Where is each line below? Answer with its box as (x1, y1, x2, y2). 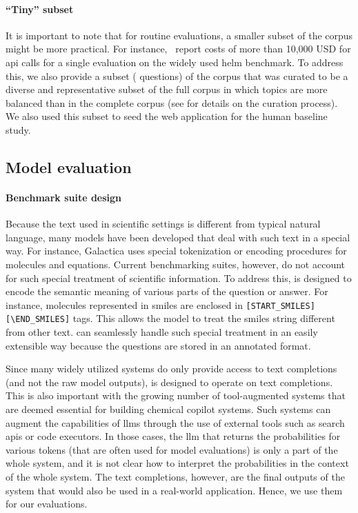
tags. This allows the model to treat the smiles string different (72, 311, 335, 325)
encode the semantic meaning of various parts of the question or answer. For (6, 284, 328, 299)
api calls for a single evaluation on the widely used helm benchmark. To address (6, 54, 344, 69)
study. (6, 122, 31, 137)
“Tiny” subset (6, 1, 74, 16)
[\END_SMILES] (6, 314, 70, 325)
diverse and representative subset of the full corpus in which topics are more (6, 82, 328, 97)
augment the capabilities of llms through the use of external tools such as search (6, 415, 345, 430)
